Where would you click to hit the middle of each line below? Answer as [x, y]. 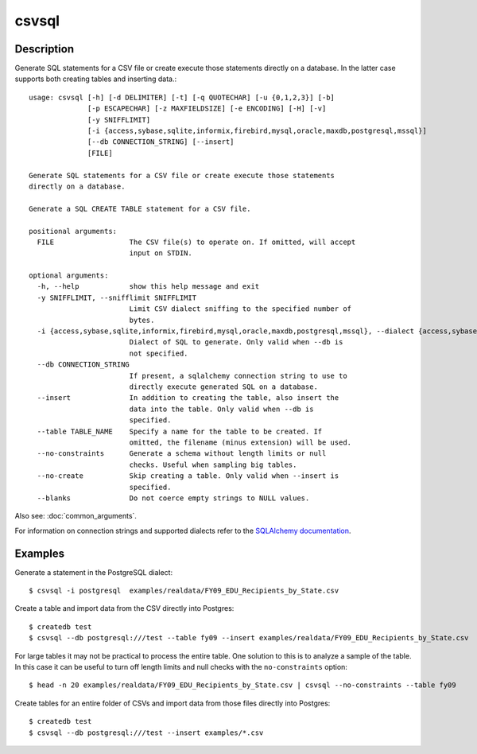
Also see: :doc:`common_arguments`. [76, 516]
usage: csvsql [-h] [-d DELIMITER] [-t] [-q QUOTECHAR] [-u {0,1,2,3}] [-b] [182, 97]
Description [45, 49]
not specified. [159, 353]
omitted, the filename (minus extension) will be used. [240, 442]
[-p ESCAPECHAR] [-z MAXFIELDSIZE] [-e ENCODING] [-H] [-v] [207, 109]
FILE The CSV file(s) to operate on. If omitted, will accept [196, 242]
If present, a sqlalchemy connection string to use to [238, 375]
